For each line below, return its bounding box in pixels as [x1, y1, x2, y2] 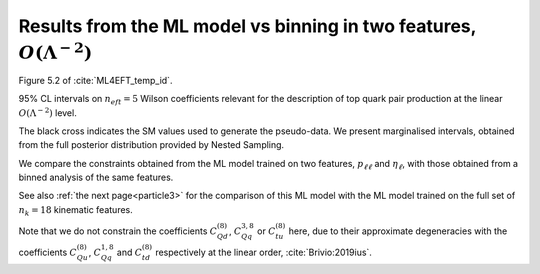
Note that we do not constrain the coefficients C [18, 225, 218, 237]
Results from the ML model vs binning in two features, [18, 15, 477, 37]
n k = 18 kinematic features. [18, 203, 134, 218]
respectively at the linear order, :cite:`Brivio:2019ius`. [155, 246, 372, 258]
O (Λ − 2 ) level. [18, 105, 77, 119]
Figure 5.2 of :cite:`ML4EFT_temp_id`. [18, 74, 173, 86]
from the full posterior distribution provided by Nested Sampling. [18, 139, 285, 151]
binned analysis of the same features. [18, 171, 174, 184]
